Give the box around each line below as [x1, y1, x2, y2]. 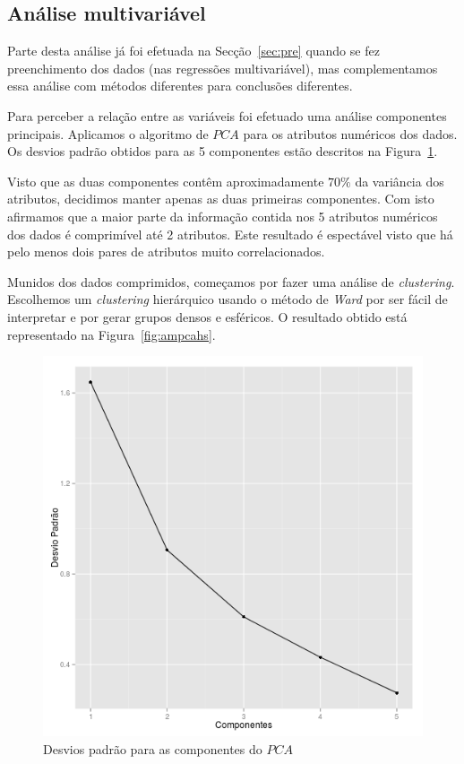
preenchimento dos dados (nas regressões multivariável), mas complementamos [7, 58, 438, 77]
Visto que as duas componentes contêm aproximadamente [7, 171, 324, 190]
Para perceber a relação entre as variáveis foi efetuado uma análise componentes [7, 106, 447, 125]
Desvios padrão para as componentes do [43, 739, 262, 758]
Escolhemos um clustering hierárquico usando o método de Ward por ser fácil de [7, 290, 448, 308]
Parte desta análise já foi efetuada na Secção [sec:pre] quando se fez [7, 41, 380, 60]
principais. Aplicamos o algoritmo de [7, 124, 209, 143]
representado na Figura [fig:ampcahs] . [7, 325, 216, 343]
